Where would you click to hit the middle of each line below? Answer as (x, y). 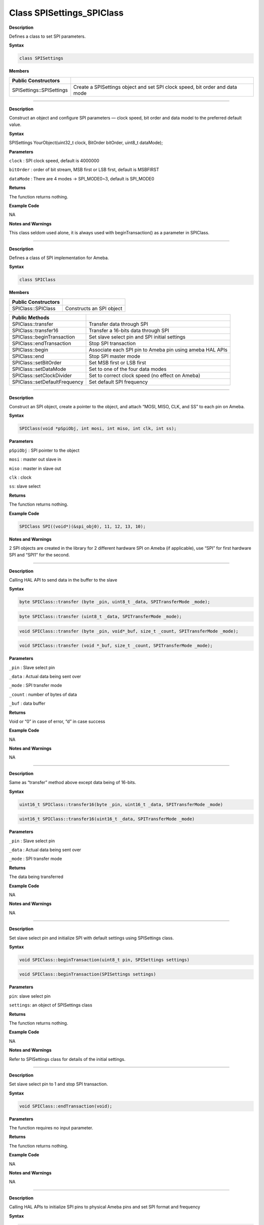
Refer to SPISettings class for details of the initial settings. (67, 1059)
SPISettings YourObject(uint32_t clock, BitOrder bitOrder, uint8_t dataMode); (86, 143)
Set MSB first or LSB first (117, 363)
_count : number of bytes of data (43, 694)
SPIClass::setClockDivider (42, 375)
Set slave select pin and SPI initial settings (137, 337)
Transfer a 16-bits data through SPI (129, 330)
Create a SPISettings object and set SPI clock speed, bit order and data (155, 87)
